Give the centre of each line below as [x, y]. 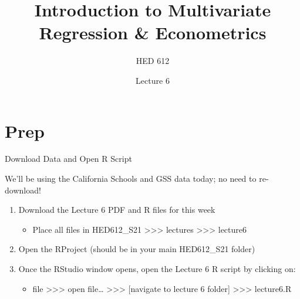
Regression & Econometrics [153, 33]
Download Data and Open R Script [68, 159]
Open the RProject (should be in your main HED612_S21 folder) [137, 249]
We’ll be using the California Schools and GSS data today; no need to [131, 179]
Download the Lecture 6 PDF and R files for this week [117, 210]
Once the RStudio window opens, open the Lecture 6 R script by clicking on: [157, 269]
